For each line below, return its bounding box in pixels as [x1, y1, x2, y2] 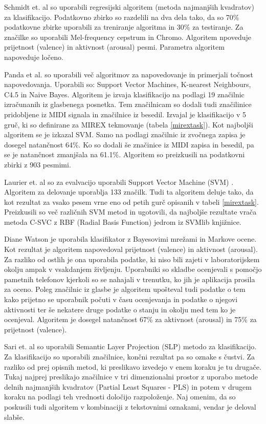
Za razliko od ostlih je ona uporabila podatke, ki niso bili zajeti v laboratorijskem [4, 253, 260, 264]
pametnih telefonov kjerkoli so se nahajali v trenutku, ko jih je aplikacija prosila [4, 273, 255, 284]
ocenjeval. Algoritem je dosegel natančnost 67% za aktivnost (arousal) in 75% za [4, 314, 257, 325]
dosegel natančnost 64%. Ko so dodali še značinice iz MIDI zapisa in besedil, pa [4, 139, 254, 150]
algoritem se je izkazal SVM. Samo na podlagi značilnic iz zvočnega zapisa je [4, 129, 246, 140]
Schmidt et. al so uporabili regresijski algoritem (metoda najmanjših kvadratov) [4, 2, 254, 12]
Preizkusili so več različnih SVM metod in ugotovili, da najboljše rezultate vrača [4, 206, 257, 217]
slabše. [4, 411, 25, 422]
